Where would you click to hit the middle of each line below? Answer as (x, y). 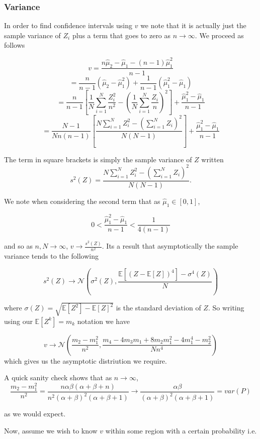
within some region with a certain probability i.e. (181, 430)
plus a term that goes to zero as (121, 35)
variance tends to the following (51, 256)
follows (15, 45)
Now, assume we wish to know (51, 430)
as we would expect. (35, 414)
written (212, 159)
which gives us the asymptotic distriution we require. (85, 360)
